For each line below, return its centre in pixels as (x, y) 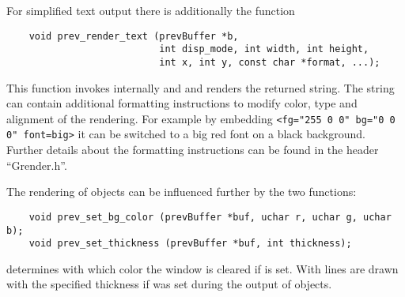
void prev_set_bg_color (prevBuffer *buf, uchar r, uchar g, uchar (210, 217)
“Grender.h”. (37, 165)
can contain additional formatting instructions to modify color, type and (182, 103)
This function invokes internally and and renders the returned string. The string (201, 87)
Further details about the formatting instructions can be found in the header (193, 150)
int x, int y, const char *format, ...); (270, 62)
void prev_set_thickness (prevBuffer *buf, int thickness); (190, 244)
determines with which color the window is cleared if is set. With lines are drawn (202, 268)
